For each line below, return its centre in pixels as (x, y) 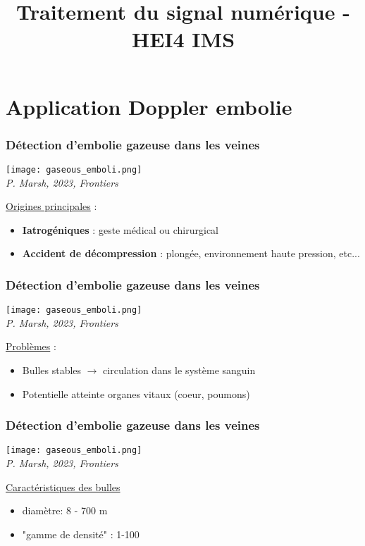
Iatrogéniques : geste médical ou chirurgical (120, 229)
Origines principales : (51, 206)
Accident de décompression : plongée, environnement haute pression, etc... (191, 253)
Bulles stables (52, 370)
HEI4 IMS (183, 39)
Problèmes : (31, 346)
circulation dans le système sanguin (179, 370)
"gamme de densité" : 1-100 (81, 534)
